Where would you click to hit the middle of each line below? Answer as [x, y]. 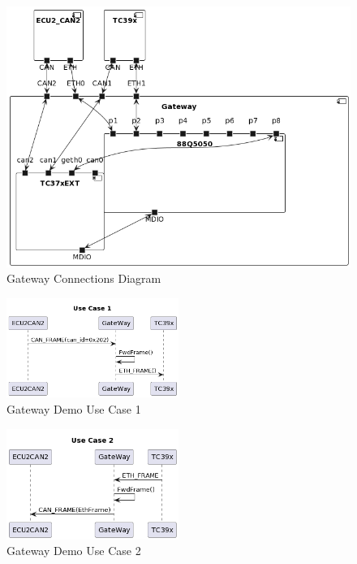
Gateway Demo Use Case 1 [74, 409]
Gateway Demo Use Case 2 [74, 551]
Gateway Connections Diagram [84, 278]
